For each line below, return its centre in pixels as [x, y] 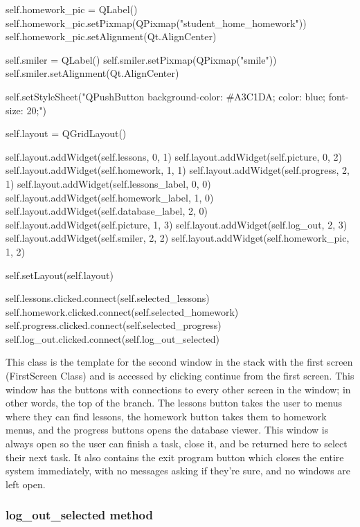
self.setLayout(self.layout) [60, 275]
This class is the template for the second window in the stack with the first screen [179, 362]
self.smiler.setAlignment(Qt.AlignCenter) [92, 73]
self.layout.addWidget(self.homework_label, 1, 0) [110, 197]
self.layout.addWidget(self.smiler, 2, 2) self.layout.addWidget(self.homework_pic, [178, 238]
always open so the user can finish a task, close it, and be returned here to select [177, 444]
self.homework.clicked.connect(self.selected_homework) [122, 311]
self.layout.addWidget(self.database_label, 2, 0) [107, 211]
